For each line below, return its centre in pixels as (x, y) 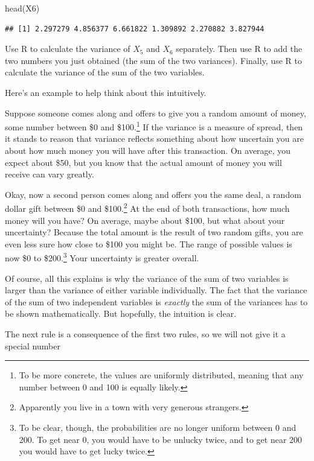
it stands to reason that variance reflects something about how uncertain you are (154, 138)
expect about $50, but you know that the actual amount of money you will (143, 162)
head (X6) (22, 8)
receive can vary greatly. (50, 174)
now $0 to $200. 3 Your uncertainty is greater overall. (102, 257)
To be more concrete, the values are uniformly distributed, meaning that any (161, 375)
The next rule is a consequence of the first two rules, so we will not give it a (145, 334)
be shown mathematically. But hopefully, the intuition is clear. (121, 313)
